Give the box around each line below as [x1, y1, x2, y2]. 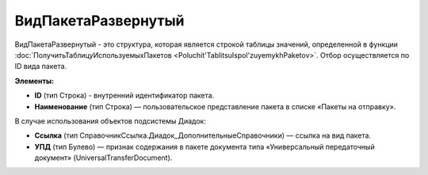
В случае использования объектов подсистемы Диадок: [14, 116, 206, 126]
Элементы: [14, 76, 55, 86]
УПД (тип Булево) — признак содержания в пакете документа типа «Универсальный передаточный [34, 142, 376, 151]
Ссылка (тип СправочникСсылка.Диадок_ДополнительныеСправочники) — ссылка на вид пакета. [34, 131, 372, 140]
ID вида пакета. [14, 62, 67, 71]
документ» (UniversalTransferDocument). [34, 153, 173, 162]
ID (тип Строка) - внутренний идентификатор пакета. [34, 91, 215, 101]
